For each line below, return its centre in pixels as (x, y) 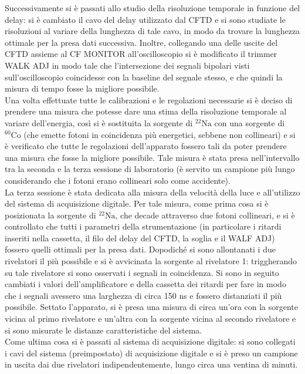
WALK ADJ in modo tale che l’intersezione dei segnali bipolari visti (127, 65)
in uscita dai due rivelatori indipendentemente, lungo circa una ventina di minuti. (151, 364)
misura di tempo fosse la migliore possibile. (82, 88)
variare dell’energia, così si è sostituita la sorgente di (99, 122)
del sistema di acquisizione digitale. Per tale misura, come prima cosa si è (137, 203)
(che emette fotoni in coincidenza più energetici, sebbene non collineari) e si (160, 134)
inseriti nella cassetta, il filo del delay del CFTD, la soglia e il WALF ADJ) (140, 237)
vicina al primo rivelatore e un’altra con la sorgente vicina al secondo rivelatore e (150, 319)
